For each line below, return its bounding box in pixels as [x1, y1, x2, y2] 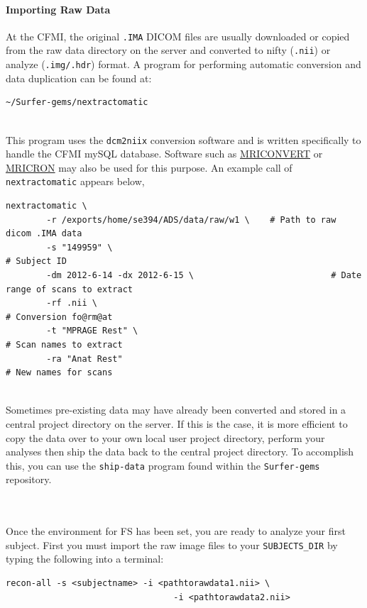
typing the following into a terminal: [6, 551, 164, 566]
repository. [6, 472, 52, 487]
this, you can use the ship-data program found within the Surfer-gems [6, 458, 320, 472]
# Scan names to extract [6, 339, 123, 350]
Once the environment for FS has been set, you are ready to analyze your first [6, 524, 346, 538]
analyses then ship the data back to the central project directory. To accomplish [6, 444, 354, 459]
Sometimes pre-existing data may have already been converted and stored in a [6, 402, 346, 417]
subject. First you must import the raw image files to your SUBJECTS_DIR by [6, 537, 338, 552]
